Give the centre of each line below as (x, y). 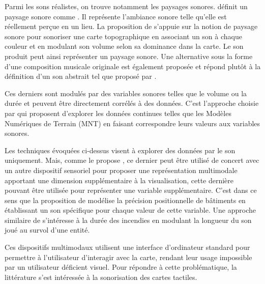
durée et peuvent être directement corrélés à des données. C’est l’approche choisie (132, 103)
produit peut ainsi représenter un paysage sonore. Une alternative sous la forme (129, 56)
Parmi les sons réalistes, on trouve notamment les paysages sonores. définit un (126, 6)
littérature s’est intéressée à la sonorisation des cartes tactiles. (101, 277)
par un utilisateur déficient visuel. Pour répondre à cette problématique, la (121, 267)
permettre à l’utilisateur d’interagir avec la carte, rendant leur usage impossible (128, 257)
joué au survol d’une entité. (47, 230)
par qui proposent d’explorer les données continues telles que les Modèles (118, 113)
